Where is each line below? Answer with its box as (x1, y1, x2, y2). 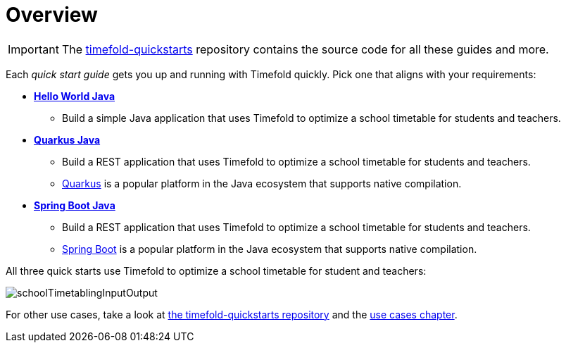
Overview (6, 3, 98, 27)
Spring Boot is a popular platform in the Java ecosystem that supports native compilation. (62, 242, 477, 255)
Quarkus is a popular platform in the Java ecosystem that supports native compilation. (62, 177, 462, 189)
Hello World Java (34, 89, 115, 102)
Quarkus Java (34, 133, 101, 146)
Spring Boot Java (34, 199, 115, 211)
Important (8, 42, 59, 56)
